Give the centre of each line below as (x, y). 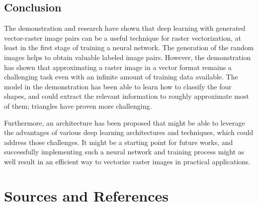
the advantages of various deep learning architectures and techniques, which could (129, 132)
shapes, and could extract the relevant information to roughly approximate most (127, 96)
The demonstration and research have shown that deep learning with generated (125, 28)
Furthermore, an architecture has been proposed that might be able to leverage (125, 122)
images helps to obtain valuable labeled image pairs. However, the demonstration (128, 57)
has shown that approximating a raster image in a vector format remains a (118, 67)
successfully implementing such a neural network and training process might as (124, 152)
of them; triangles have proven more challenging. (78, 105)
